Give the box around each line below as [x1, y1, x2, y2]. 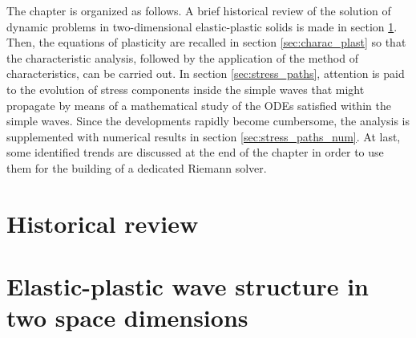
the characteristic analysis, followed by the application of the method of [6, 49, 358, 66]
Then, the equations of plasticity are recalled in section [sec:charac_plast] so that [6, 34, 406, 51]
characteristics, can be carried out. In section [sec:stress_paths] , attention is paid [6, 65, 405, 82]
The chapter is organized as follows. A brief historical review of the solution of [6, 2, 391, 18]
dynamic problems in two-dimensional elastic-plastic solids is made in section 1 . [6, 18, 398, 35]
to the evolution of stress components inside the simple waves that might [6, 80, 365, 97]
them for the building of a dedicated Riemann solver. [6, 159, 267, 176]
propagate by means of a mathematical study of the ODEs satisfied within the [6, 96, 391, 113]
